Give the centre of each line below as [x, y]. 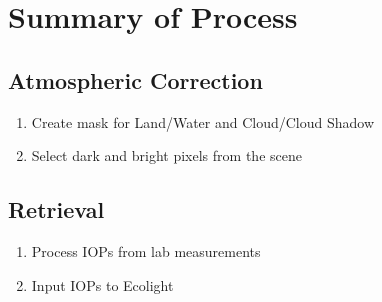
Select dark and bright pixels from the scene [166, 155]
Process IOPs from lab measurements [146, 250]
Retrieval [56, 209]
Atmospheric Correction [135, 79]
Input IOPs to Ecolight [102, 284]
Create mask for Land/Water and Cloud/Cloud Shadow [203, 121]
